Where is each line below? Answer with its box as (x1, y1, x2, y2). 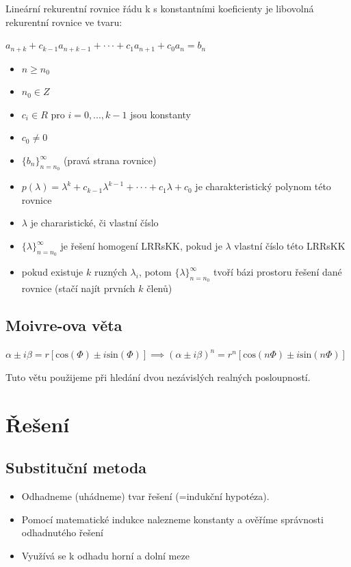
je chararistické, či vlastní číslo (30, 215, 159, 230)
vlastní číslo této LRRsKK (234, 239, 346, 252)
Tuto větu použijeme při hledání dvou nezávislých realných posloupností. (5, 369, 311, 384)
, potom (138, 265, 172, 279)
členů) (146, 281, 172, 295)
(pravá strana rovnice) (63, 153, 157, 168)
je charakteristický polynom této (195, 179, 331, 194)
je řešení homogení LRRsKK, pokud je (60, 239, 222, 252)
